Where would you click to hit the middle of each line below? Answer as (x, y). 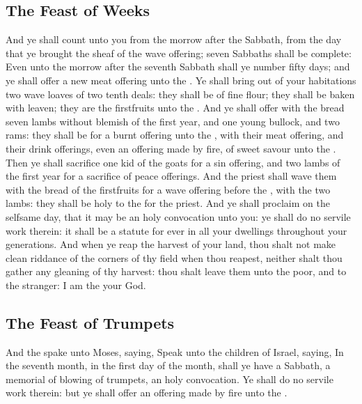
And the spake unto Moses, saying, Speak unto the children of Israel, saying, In (175, 351)
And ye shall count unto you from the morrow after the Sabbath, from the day (174, 39)
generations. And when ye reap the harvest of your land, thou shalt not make (171, 244)
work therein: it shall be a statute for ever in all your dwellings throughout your (176, 230)
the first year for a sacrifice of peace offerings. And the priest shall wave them (171, 176)
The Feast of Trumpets (90, 322)
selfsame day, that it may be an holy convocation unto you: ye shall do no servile (178, 216)
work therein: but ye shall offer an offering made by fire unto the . (147, 393)
